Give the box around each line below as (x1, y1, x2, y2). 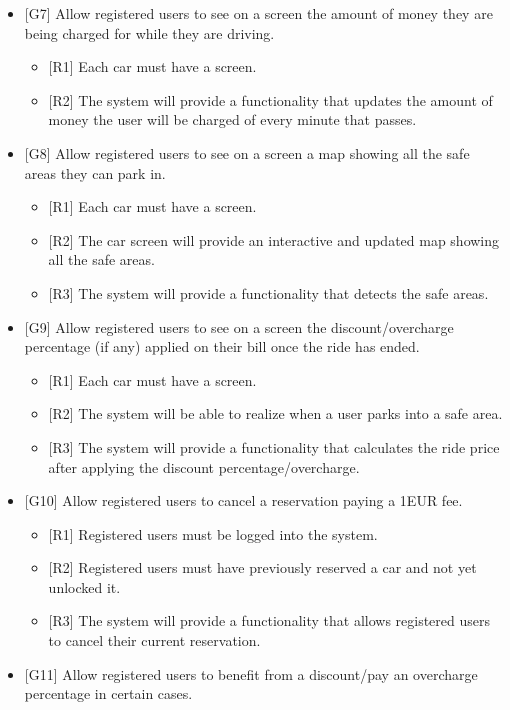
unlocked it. (48, 576, 121, 597)
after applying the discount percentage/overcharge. (48, 456, 360, 477)
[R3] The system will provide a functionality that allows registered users (48, 610, 491, 631)
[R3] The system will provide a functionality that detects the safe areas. (48, 282, 489, 303)
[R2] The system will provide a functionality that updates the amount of (48, 89, 493, 110)
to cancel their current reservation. (48, 630, 261, 651)
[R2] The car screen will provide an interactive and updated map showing (48, 229, 500, 250)
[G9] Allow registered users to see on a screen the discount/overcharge (24, 316, 454, 337)
